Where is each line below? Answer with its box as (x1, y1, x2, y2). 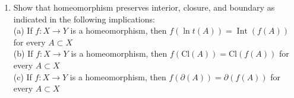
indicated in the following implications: (13, 12, 155, 25)
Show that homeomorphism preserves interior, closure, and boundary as (13, 1, 275, 13)
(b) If (13, 47, 33, 60)
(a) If (13, 24, 33, 37)
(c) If (13, 70, 32, 83)
